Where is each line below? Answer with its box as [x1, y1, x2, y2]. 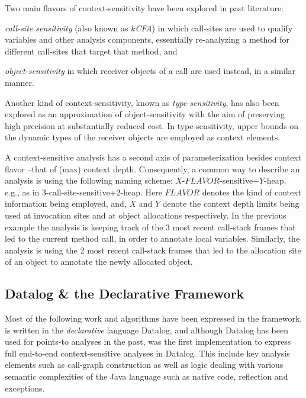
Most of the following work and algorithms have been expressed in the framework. [5, 312, 302, 325]
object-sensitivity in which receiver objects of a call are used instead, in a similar [5, 65, 296, 77]
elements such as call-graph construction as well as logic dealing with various [5, 358, 284, 371]
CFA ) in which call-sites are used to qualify [135, 21, 293, 34]
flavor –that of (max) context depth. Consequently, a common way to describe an [5, 162, 300, 175]
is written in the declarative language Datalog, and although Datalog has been [5, 323, 289, 336]
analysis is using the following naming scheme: [5, 174, 173, 187]
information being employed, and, [5, 197, 127, 210]
